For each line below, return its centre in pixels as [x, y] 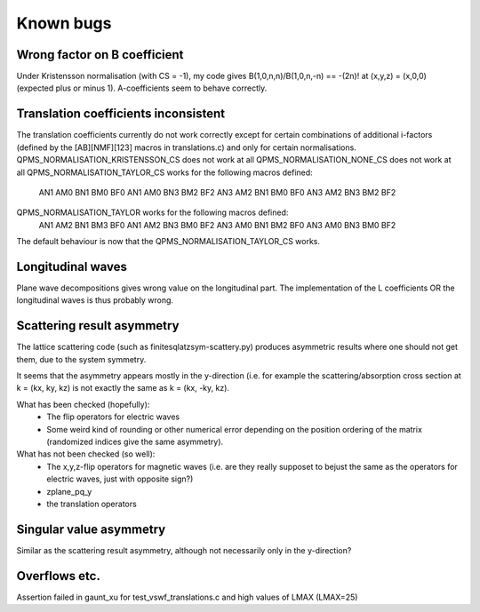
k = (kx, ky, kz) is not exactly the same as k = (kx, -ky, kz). [123, 388]
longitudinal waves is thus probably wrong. [95, 300]
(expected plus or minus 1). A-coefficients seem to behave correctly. [142, 88]
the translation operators [92, 504]
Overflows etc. [59, 576]
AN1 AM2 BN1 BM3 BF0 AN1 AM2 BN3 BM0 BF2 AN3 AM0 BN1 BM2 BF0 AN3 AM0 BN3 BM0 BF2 [217, 225]
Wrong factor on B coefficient [100, 55]
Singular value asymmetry [91, 529]
